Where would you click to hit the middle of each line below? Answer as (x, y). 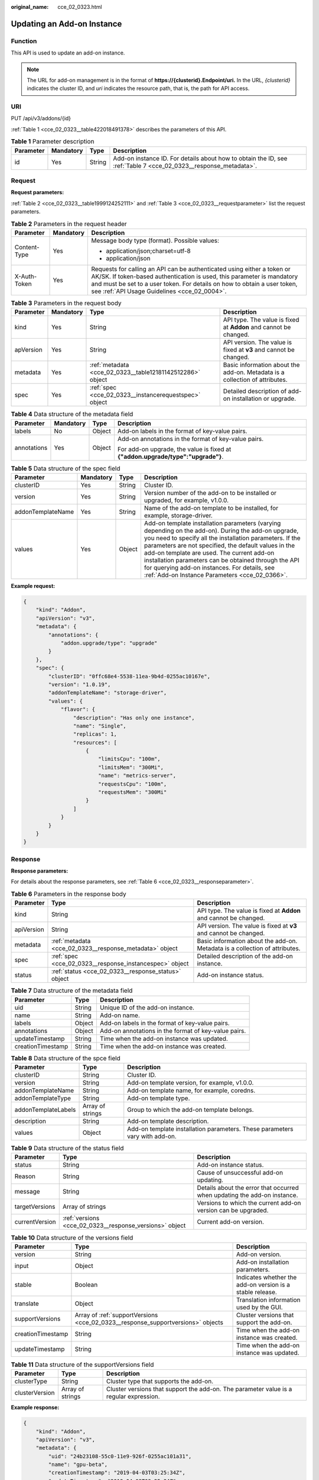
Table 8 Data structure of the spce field (66, 1058)
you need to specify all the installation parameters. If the (222, 538)
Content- (27, 247)
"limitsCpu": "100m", (129, 759)
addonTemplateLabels (45, 1110)
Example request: (33, 586)
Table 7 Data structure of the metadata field (72, 990)
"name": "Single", (100, 726)
